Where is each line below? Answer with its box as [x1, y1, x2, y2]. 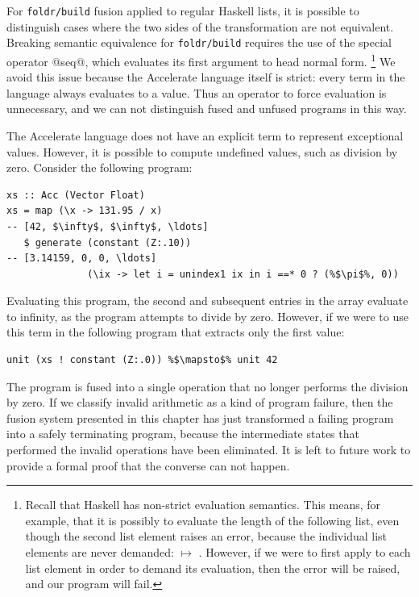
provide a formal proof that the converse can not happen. [6, 457, 290, 474]
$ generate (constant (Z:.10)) [23, 236, 192, 248]
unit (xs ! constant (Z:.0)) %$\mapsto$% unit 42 [6, 354, 278, 366]
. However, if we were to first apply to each [198, 544, 411, 560]
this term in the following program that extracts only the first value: [6, 324, 345, 340]
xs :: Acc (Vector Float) [6, 189, 145, 201]
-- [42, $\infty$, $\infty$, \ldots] [6, 220, 209, 232]
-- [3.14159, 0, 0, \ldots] [6, 253, 157, 265]
